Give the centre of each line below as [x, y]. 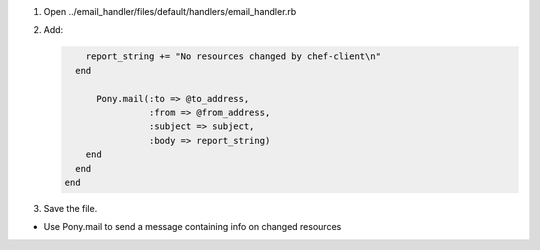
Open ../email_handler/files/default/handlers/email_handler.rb [170, 11]
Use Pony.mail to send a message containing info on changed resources [192, 227]
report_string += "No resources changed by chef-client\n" [233, 56]
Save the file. [70, 208]
